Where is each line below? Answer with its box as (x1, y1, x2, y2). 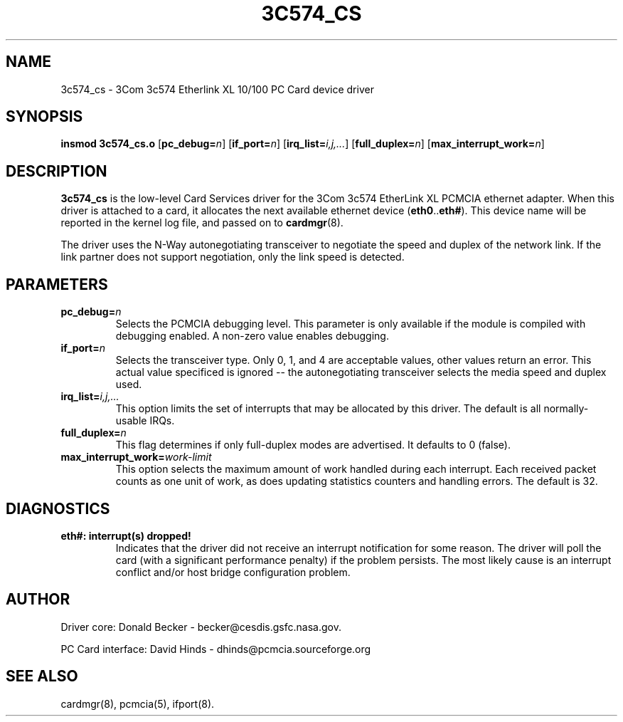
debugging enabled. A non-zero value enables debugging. (115, 330, 389, 342)
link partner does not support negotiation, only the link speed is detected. (60, 251, 405, 263)
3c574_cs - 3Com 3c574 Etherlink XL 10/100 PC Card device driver (60, 83, 374, 95)
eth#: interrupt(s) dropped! (60, 529, 191, 542)
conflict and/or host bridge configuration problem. (115, 565, 351, 578)
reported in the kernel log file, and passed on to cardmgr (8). (60, 216, 344, 229)
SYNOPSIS (6, 108, 83, 126)
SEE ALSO (6, 667, 78, 686)
